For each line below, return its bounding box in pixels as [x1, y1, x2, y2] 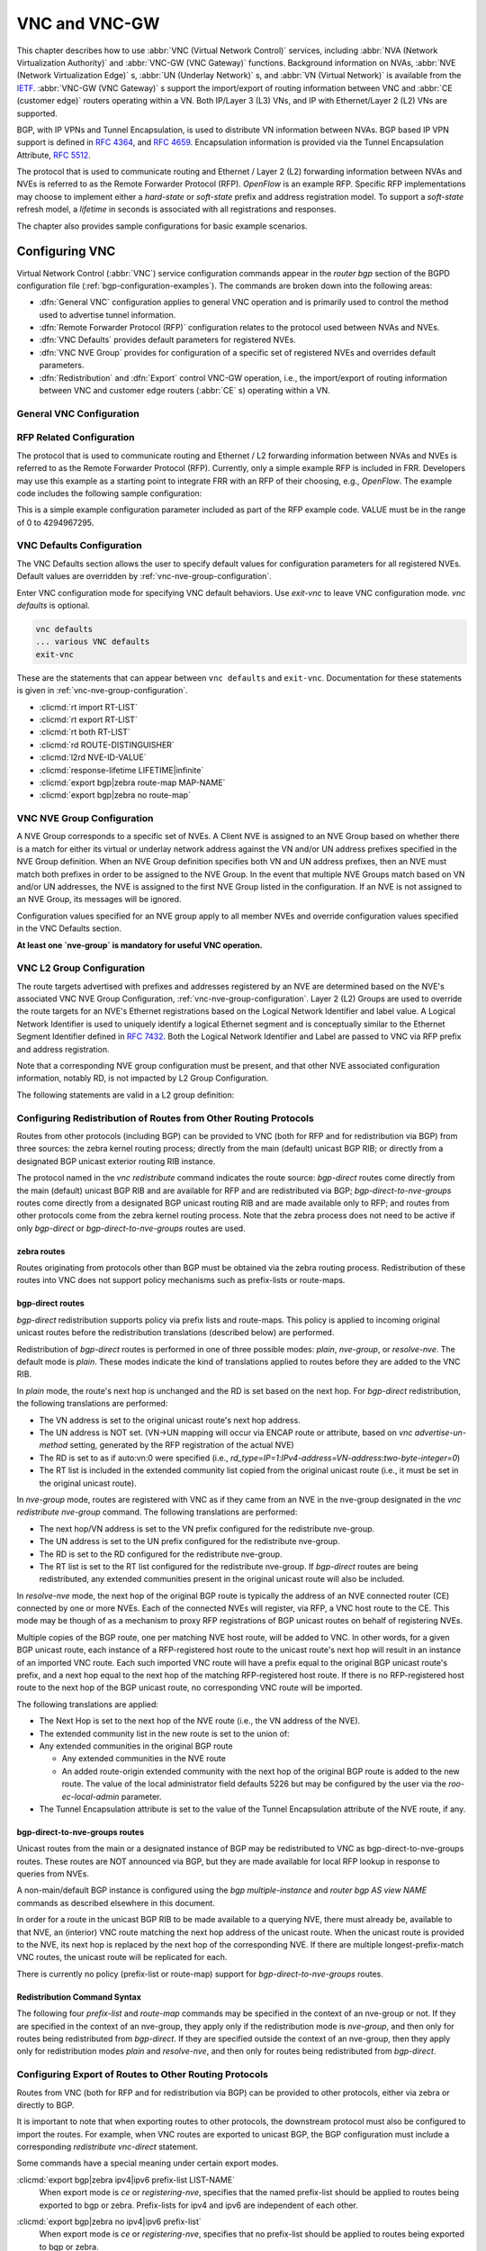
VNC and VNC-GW [16, 14, 160, 33]
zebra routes [16, 1245, 66, 1256]
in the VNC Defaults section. [16, 923, 121, 934]
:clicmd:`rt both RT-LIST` [39, 727, 130, 737]
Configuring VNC [16, 244, 116, 259]
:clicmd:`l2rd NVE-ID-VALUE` [39, 752, 147, 763]
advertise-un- [414, 1427, 467, 1438]
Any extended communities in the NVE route [61, 1753, 227, 1764]
